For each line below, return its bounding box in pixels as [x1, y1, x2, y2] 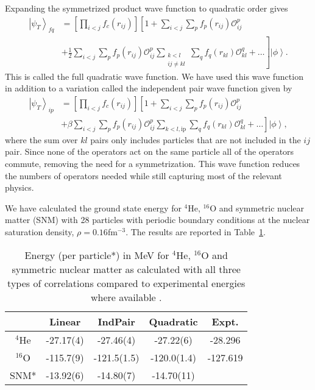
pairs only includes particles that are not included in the [90, 133, 301, 146]
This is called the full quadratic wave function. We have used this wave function [5, 69, 303, 82]
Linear [49, 314, 81, 328]
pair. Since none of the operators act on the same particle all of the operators [5, 145, 294, 158]
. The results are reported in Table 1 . [126, 225, 266, 238]
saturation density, [5, 225, 74, 238]
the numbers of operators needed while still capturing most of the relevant [5, 169, 282, 182]
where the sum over [5, 133, 78, 146]
